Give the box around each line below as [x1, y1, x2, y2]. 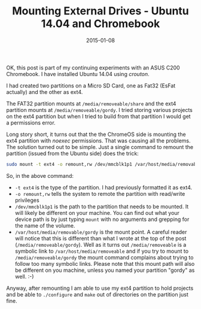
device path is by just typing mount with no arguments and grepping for [14, 216, 190, 223]
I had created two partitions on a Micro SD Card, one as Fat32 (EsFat [6, 82, 176, 89]
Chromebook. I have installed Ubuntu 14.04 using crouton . [6, 70, 150, 77]
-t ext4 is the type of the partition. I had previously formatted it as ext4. [14, 184, 193, 191]
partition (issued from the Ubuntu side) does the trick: [6, 150, 139, 157]
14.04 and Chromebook [41, 17, 160, 31]
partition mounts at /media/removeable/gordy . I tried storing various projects [6, 106, 193, 113]
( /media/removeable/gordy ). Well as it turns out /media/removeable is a [14, 241, 187, 248]
